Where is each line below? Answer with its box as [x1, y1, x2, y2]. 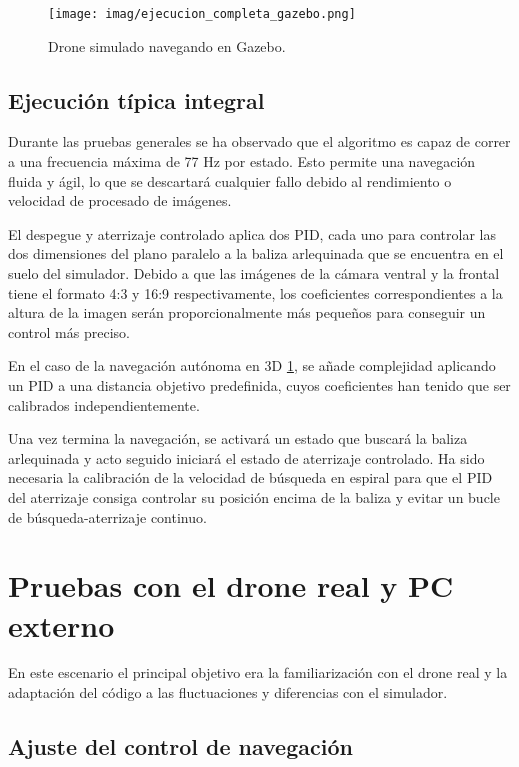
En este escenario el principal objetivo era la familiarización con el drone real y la [8, 662, 508, 683]
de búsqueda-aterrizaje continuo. [8, 506, 207, 527]
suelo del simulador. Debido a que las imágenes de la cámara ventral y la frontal [8, 263, 500, 284]
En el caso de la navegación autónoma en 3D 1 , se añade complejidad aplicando [8, 355, 496, 376]
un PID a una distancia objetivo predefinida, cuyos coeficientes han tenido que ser [8, 374, 511, 395]
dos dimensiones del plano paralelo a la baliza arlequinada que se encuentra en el [8, 243, 504, 264]
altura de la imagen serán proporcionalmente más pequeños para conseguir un [8, 302, 486, 323]
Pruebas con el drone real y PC [8, 565, 454, 606]
